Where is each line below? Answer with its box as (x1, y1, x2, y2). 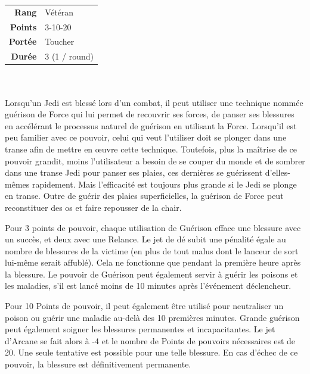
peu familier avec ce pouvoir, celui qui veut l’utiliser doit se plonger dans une (5, 131, 287, 144)
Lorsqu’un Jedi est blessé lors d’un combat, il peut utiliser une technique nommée (5, 96, 303, 108)
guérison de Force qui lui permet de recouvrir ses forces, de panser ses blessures (5, 108, 294, 120)
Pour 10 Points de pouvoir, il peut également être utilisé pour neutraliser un (5, 300, 284, 312)
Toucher (45, 35, 75, 48)
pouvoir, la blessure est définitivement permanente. (5, 358, 191, 370)
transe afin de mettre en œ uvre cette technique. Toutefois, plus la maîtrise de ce (5, 142, 297, 155)
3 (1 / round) (45, 50, 94, 63)
